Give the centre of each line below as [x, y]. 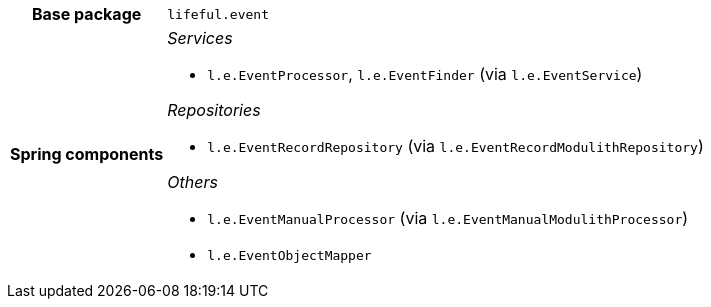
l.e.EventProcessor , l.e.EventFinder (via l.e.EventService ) [425, 74]
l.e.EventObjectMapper [289, 255]
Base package [86, 14]
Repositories [214, 110]
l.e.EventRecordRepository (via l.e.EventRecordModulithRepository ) [455, 146]
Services [200, 38]
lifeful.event [218, 14]
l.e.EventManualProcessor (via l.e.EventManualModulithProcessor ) [448, 218]
